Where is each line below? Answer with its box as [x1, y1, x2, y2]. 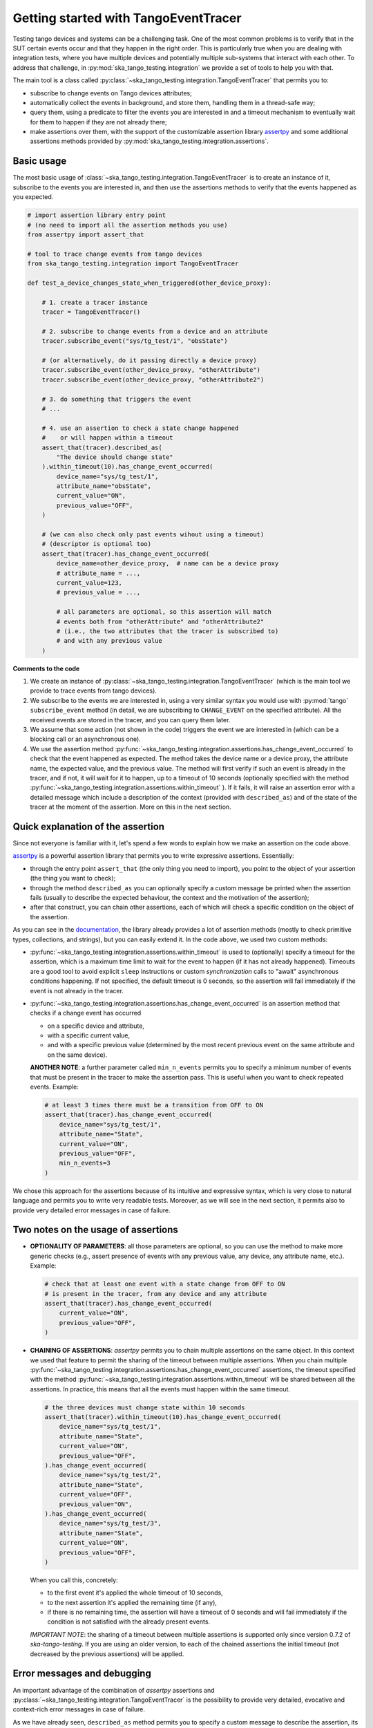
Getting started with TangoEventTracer [12, 10, 242, 26]
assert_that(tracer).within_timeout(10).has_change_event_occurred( [44, 1414, 282, 1421]
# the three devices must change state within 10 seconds [44, 1403, 245, 1411]
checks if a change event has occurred [30, 1009, 142, 1017]
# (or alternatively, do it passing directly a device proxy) [41, 356, 257, 364]
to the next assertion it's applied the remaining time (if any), [47, 1598, 218, 1606]
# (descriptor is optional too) [41, 540, 152, 548]
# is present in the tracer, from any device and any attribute [44, 1290, 267, 1297]
